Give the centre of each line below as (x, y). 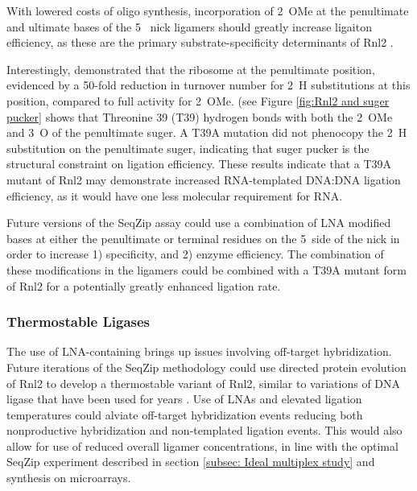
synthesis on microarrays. (69, 478)
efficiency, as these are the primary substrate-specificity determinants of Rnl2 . (200, 42)
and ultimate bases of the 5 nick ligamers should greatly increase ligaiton (189, 26)
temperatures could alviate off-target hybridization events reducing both (185, 414)
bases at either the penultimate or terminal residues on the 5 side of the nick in (203, 238)
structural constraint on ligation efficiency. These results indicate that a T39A (199, 164)
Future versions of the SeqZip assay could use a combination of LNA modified (199, 223)
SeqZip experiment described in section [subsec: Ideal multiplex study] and (191, 462)
